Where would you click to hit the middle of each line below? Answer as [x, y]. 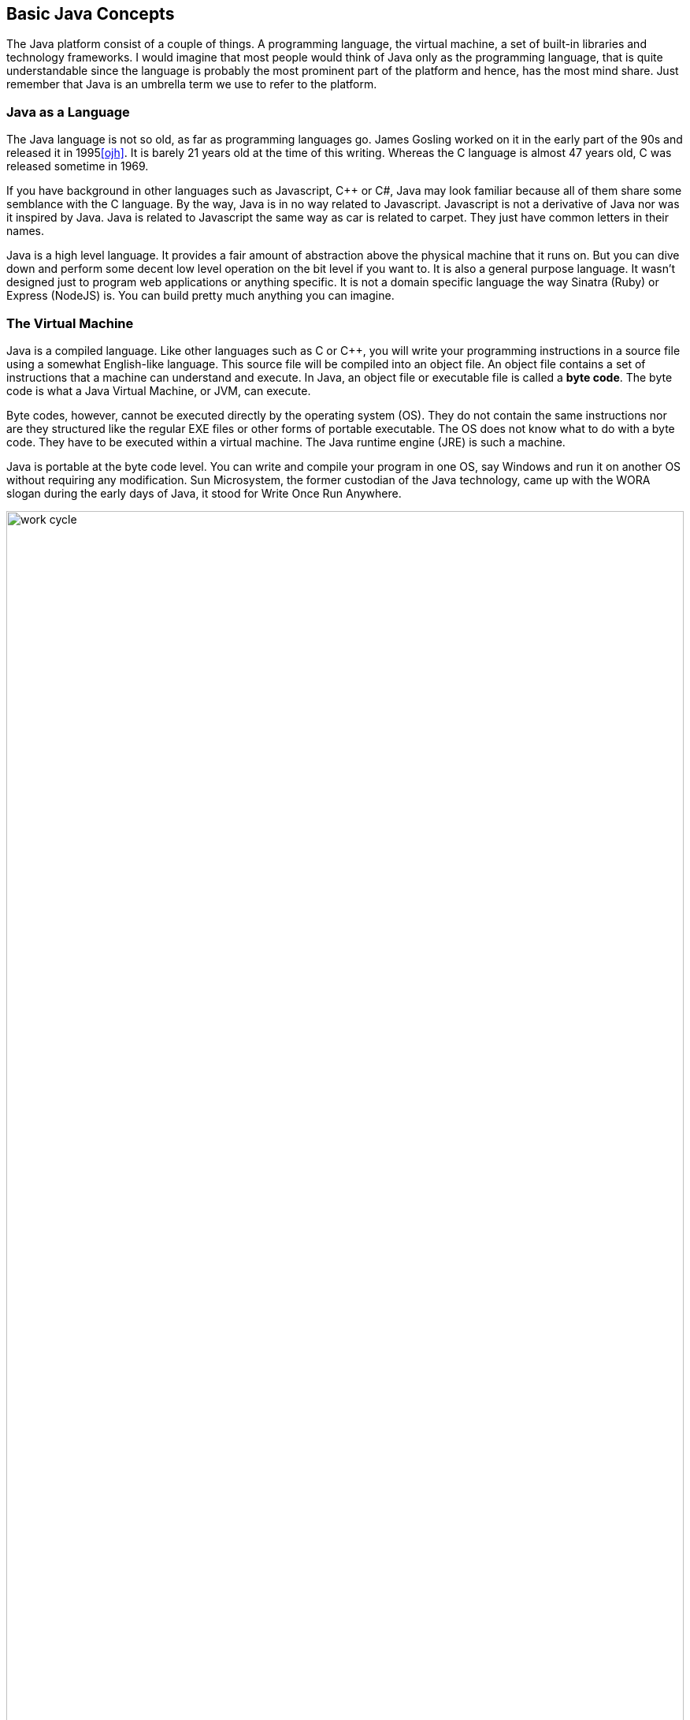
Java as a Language [68, 112]
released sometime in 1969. [78, 166]
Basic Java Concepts [91, 14]
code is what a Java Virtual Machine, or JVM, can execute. [159, 390]
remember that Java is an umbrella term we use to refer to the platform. [192, 84]
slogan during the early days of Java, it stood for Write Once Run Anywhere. [204, 493]
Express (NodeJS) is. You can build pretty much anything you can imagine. [200, 296]
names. [25, 231]
